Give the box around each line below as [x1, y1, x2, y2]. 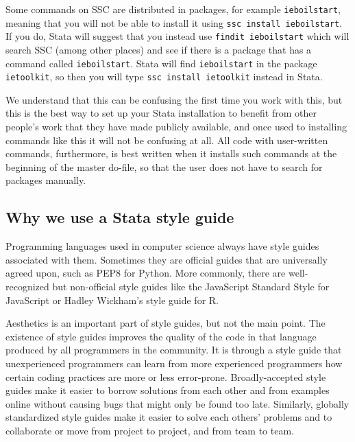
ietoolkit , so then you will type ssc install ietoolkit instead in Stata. [5, 69, 323, 84]
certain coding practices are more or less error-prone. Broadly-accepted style [5, 369, 326, 384]
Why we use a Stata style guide [5, 207, 234, 228]
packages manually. [5, 173, 86, 187]
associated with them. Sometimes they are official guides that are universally [5, 252, 328, 266]
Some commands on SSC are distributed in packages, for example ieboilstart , [5, 2, 341, 16]
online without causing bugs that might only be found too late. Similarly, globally [5, 396, 350, 410]
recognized [5, 279, 49, 294]
